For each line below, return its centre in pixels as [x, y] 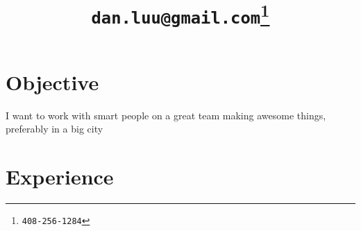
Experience [60, 177]
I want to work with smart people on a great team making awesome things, [166, 115]
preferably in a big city [54, 129]
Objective [52, 82]
